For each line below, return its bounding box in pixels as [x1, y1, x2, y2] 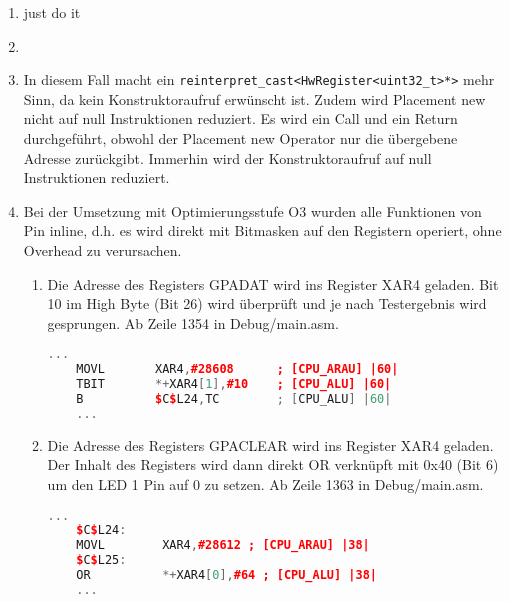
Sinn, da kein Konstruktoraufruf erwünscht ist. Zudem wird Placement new [23, 88, 486, 109]
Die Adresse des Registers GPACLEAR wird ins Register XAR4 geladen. [47, 434, 494, 455]
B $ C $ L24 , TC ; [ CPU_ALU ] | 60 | [76, 392, 392, 406]
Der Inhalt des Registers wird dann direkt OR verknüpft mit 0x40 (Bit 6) [47, 454, 499, 475]
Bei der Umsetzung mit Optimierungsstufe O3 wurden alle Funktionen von [23, 200, 482, 221]
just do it [23, 2, 81, 22]
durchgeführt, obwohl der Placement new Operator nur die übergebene [23, 128, 458, 149]
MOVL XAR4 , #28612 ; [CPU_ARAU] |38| [76, 538, 370, 553]
